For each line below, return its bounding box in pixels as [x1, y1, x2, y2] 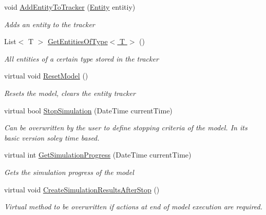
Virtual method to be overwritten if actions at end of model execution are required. [4, 201, 263, 212]
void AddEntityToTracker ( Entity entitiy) [4, 2, 136, 12]
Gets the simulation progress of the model [4, 166, 134, 177]
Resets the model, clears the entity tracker [4, 87, 136, 98]
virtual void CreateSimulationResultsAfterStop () [4, 184, 160, 194]
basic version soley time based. [4, 132, 100, 143]
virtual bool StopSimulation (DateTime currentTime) [4, 105, 173, 115]
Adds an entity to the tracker [4, 18, 95, 29]
